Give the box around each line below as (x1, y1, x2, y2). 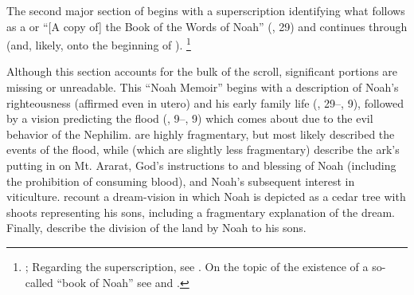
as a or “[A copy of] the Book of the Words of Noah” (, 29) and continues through (6, 18, 408, 34)
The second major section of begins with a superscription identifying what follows (6, 2, 405, 18)
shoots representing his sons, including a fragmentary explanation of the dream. (6, 203, 395, 220)
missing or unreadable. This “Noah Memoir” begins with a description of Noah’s (6, 79, 399, 96)
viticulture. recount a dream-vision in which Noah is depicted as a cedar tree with (6, 188, 406, 205)
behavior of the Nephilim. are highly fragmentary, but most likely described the (6, 125, 395, 142)
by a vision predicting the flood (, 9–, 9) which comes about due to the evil (6, 110, 373, 127)
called (25, 273, 53, 290)
